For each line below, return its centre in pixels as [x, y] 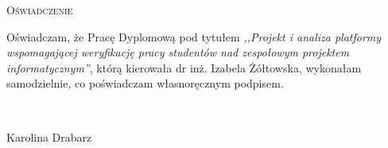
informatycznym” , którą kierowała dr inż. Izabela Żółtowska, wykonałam [184, 67]
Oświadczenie [40, 10]
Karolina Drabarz [49, 136]
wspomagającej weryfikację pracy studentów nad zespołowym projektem [178, 52]
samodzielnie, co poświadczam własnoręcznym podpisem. [145, 83]
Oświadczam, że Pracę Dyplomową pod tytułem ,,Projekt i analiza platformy [194, 36]
